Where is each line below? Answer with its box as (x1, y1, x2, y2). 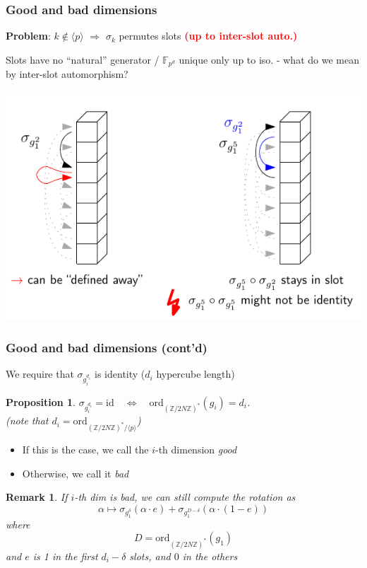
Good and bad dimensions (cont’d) (6, 339, 207, 356)
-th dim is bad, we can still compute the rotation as (74, 489, 296, 504)
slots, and (129, 548, 171, 563)
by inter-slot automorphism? (6, 66, 128, 81)
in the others (182, 548, 238, 563)
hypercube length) (156, 366, 235, 381)
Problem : (6, 28, 51, 43)
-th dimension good (155, 442, 237, 457)
